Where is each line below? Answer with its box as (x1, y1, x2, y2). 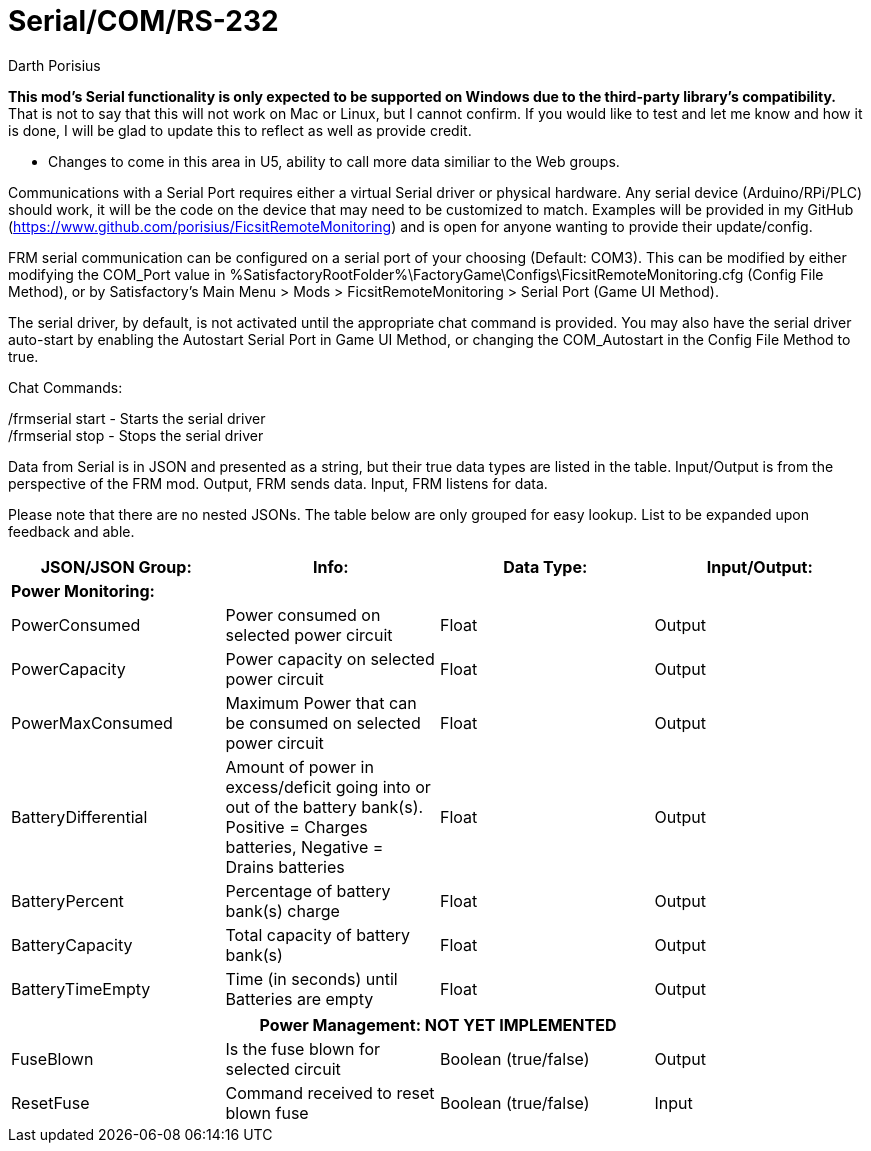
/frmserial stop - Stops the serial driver (8, 426, 264, 444)
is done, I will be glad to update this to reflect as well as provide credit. (8, 121, 472, 139)
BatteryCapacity (11, 934, 133, 955)
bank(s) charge (225, 900, 340, 921)
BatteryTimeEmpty (11, 978, 151, 999)
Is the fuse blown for (225, 1038, 381, 1059)
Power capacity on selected (225, 648, 435, 669)
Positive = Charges (225, 816, 368, 837)
